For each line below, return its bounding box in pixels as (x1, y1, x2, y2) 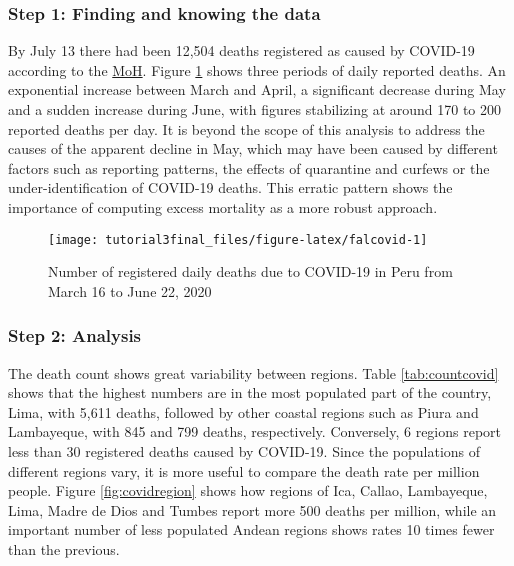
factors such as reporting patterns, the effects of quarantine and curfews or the (8, 157, 490, 178)
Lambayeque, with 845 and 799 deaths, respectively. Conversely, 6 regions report (8, 421, 502, 442)
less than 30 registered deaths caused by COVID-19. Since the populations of (8, 441, 481, 461)
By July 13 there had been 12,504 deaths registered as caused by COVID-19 (8, 40, 475, 61)
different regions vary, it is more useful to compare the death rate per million (8, 460, 480, 481)
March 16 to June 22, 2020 (48, 280, 212, 301)
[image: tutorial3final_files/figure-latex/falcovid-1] (48, 232, 428, 247)
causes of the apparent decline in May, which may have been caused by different (8, 138, 498, 159)
